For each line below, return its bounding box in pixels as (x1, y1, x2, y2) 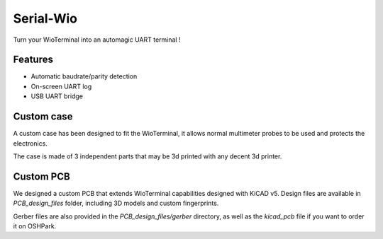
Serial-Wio (13, 11, 78, 26)
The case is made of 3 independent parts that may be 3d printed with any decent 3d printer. (13, 152, 282, 161)
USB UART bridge (30, 92, 83, 100)
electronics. (13, 139, 48, 148)
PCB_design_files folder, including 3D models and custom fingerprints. (13, 199, 219, 208)
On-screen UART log (30, 82, 92, 91)
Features (13, 54, 53, 66)
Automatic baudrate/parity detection (30, 72, 138, 81)
